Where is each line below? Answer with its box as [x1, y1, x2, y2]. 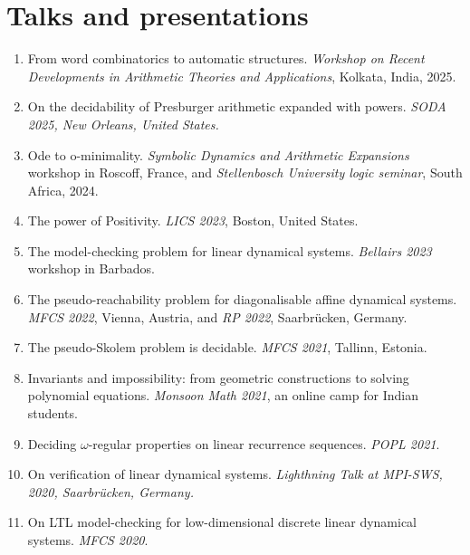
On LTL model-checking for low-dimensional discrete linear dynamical [27, 512, 417, 531]
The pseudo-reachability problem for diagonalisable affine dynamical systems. [27, 290, 457, 309]
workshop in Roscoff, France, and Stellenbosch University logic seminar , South [27, 163, 463, 182]
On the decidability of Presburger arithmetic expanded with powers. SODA [27, 97, 446, 116]
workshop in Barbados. [27, 259, 155, 278]
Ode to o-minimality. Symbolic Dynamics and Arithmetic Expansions [27, 145, 409, 164]
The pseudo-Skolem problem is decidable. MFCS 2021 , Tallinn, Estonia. [27, 338, 427, 357]
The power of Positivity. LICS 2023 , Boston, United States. [27, 211, 359, 230]
